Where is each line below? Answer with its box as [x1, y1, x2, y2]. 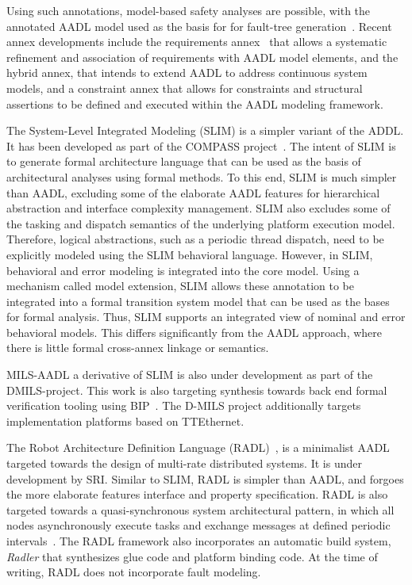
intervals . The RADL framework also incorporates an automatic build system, [6, 533, 391, 549]
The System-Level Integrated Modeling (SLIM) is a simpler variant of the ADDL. [6, 122, 404, 139]
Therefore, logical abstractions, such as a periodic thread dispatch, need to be [6, 231, 384, 247]
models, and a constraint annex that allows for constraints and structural [6, 79, 363, 96]
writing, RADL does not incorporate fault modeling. [6, 564, 261, 580]
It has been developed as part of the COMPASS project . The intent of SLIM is [6, 137, 396, 154]
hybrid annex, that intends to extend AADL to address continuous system [6, 64, 368, 81]
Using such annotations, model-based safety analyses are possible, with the [6, 2, 371, 18]
